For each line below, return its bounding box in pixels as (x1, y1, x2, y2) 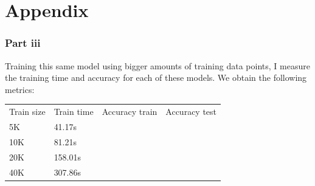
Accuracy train (102, 105, 157, 118)
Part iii (5, 35, 41, 50)
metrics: (5, 83, 35, 95)
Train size (9, 105, 46, 118)
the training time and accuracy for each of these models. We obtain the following (5, 71, 307, 84)
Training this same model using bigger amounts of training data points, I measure (5, 59, 310, 72)
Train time (54, 105, 94, 118)
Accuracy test (165, 105, 217, 118)
